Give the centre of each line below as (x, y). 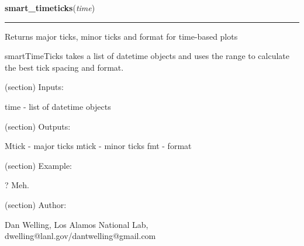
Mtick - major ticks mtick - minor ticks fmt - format (98, 146)
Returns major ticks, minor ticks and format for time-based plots (121, 36)
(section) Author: (36, 204)
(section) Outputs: (38, 126)
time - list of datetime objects (58, 106)
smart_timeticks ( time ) (50, 8)
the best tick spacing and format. (64, 67)
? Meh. (17, 185)
